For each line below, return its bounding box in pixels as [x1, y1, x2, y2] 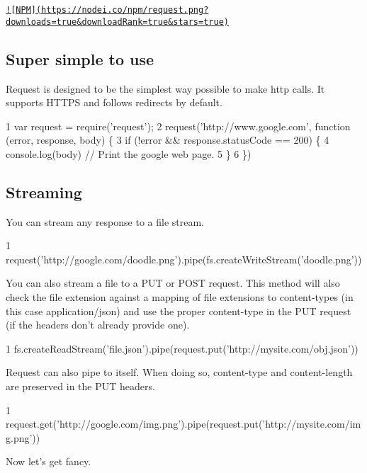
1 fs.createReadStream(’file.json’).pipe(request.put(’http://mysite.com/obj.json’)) [6, 341, 358, 355]
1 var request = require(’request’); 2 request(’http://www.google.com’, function [6, 118, 351, 133]
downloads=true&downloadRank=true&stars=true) [6, 16, 229, 27]
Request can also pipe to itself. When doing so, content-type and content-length [6, 365, 353, 380]
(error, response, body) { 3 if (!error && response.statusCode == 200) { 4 [6, 132, 329, 147]
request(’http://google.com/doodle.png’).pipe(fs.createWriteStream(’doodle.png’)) [6, 251, 362, 266]
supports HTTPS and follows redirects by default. [6, 95, 222, 110]
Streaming [6, 181, 82, 203]
